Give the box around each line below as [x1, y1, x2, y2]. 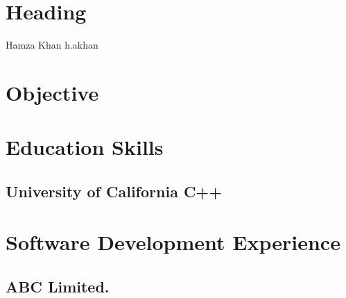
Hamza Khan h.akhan [6, 38, 98, 52]
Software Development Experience [6, 228, 340, 256]
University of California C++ [6, 180, 222, 201]
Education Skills [6, 133, 164, 161]
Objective [6, 78, 99, 106]
